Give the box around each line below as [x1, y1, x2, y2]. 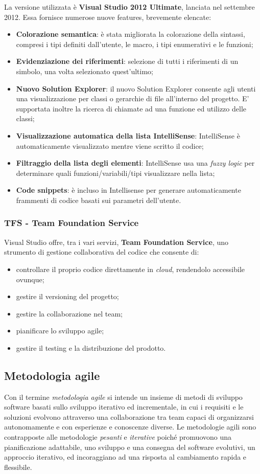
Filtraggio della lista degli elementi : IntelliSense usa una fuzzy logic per [16, 157, 255, 168]
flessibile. [4, 461, 32, 472]
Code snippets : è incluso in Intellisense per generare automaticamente [16, 185, 241, 195]
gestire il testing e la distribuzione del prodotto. [16, 342, 166, 353]
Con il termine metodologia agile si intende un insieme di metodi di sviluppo [4, 391, 243, 402]
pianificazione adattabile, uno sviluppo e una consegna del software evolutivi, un [4, 441, 255, 452]
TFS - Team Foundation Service [4, 216, 139, 229]
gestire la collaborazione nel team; [16, 308, 123, 319]
